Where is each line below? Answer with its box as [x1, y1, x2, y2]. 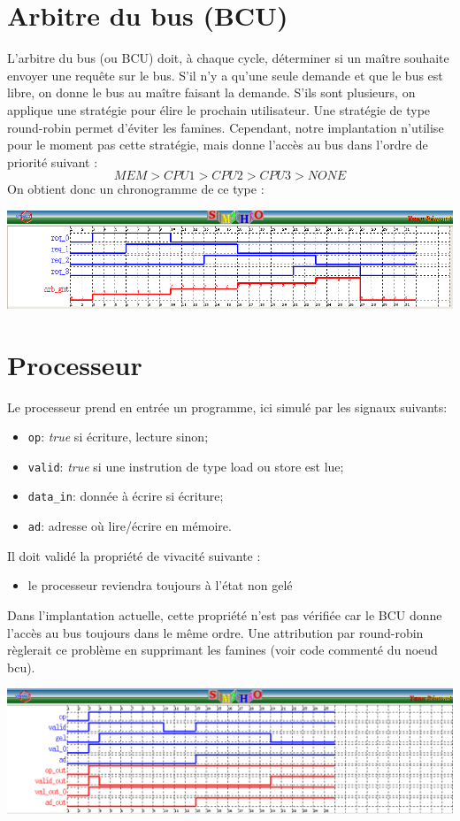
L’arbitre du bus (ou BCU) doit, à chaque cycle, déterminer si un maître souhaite [7, 49, 449, 67]
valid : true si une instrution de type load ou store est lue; [27, 457, 344, 475]
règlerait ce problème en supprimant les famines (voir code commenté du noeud [7, 641, 438, 659]
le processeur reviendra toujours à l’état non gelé [27, 576, 293, 595]
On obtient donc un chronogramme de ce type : [7, 180, 264, 198]
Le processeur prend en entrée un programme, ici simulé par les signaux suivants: [7, 397, 448, 416]
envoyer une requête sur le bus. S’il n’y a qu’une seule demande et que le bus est [7, 65, 443, 84]
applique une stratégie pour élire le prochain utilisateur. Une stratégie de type [7, 100, 431, 119]
